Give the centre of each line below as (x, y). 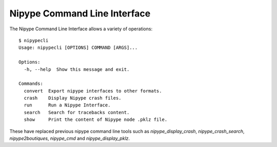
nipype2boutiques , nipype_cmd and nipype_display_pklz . (70, 138)
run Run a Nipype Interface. (67, 105)
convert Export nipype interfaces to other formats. (93, 91)
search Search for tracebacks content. (77, 112)
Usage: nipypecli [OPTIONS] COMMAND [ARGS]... (78, 48)
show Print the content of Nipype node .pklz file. (96, 120)
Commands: (31, 84)
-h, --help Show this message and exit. (77, 69)
